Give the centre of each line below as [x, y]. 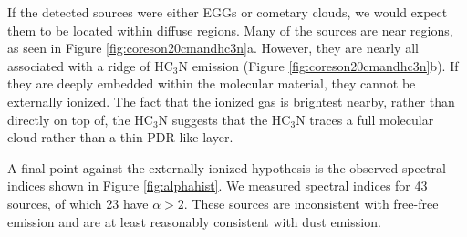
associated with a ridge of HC [90, 65]
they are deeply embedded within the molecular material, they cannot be [212, 83]
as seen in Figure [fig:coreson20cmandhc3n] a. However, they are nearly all [213, 48]
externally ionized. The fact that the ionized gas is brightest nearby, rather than [231, 101]
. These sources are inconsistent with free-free [311, 203]
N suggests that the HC [224, 119]
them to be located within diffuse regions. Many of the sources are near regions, [230, 30]
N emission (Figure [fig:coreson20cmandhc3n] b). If [318, 65]
